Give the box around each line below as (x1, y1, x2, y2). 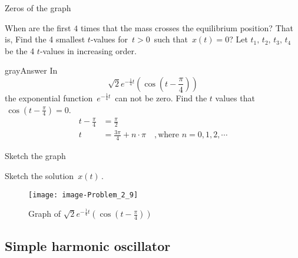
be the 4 (5, 44, 35, 57)
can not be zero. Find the (115, 91, 207, 104)
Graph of (28, 207, 61, 220)
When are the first (5, 21, 71, 34)
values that (215, 91, 255, 104)
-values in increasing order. (39, 44, 137, 57)
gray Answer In (5, 64, 58, 77)
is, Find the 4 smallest (5, 33, 85, 45)
